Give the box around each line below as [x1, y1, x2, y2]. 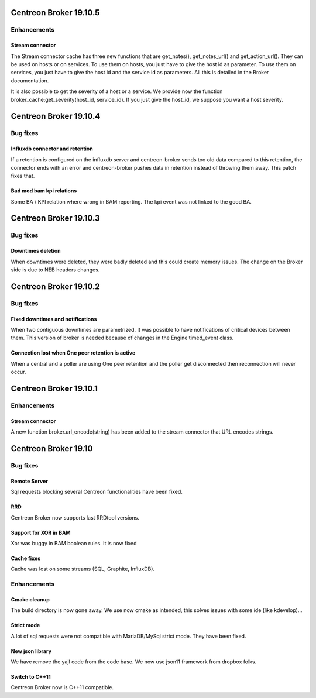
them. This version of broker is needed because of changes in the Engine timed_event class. [11, 334, 234, 342]
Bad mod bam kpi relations [11, 187, 77, 194]
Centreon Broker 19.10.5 [11, 8, 100, 18]
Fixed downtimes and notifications [11, 315, 97, 322]
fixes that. [11, 173, 35, 180]
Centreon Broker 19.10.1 [11, 383, 98, 393]
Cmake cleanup [11, 596, 50, 603]
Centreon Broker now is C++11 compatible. [11, 684, 114, 691]
